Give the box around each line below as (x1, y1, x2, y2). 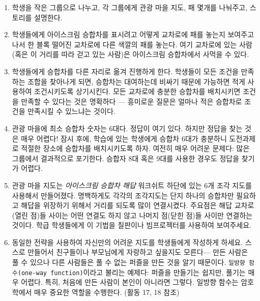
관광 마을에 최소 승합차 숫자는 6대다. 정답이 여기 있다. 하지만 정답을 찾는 (12, 123, 243, 133)
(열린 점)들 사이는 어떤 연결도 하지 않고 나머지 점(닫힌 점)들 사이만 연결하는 (12, 209, 253, 220)
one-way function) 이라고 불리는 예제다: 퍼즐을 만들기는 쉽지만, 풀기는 (21, 266, 246, 277)
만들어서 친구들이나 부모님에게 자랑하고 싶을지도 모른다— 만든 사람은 (27, 247, 248, 257)
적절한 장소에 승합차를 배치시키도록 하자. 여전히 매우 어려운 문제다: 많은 (21, 143, 250, 154)
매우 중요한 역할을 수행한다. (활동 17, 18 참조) (34, 286, 180, 297)
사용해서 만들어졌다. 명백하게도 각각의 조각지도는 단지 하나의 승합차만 (12, 190, 234, 200)
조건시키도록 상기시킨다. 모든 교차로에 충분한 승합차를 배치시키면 (34, 86, 241, 97)
